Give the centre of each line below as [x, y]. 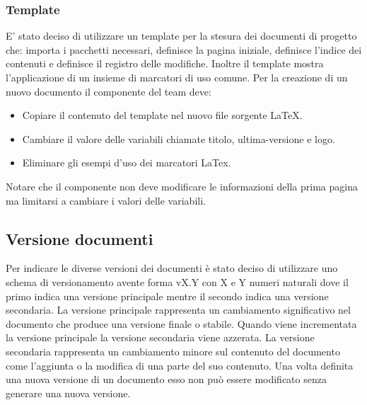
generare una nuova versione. [68, 393]
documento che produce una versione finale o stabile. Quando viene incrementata [181, 323]
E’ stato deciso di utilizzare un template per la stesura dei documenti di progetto [181, 36]
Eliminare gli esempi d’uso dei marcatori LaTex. [127, 162]
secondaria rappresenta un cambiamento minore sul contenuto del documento [173, 351]
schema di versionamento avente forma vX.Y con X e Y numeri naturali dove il [177, 281]
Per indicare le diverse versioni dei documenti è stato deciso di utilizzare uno [172, 268]
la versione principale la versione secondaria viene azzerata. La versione [160, 337]
